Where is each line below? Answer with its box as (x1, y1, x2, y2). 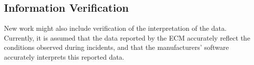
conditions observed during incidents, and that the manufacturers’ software (4, 42, 229, 52)
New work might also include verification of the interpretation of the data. (4, 23, 227, 33)
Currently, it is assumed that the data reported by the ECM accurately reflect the (4, 32, 251, 43)
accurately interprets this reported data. (4, 51, 124, 62)
